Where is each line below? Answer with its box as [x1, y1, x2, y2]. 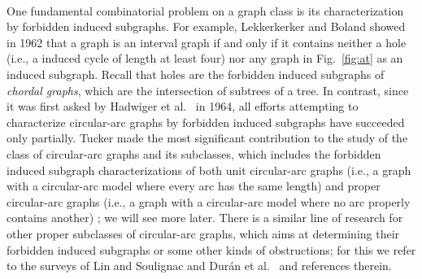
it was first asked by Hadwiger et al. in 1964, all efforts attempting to [7, 98, 359, 115]
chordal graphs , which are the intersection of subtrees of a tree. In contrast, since [7, 81, 409, 98]
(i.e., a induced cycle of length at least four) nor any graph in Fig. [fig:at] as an [7, 50, 403, 67]
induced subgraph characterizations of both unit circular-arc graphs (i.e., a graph [7, 161, 411, 178]
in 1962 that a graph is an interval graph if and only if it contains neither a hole [7, 33, 407, 50]
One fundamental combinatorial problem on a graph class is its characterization [7, 2, 404, 19]
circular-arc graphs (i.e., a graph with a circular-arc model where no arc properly [7, 193, 411, 210]
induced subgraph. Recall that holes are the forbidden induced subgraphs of [7, 65, 385, 82]
